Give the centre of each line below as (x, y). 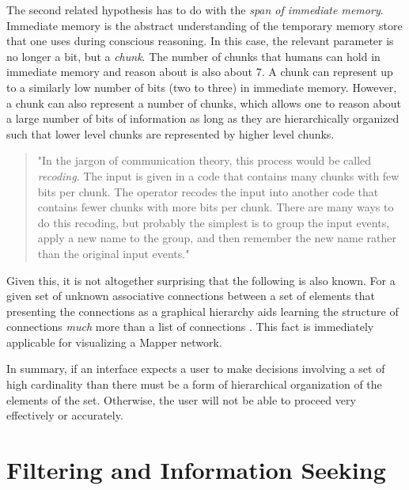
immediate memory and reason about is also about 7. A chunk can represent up (200, 72)
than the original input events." (114, 253)
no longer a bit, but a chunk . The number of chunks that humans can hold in (193, 56)
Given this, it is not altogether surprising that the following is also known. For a (201, 280)
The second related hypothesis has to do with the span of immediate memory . (195, 9)
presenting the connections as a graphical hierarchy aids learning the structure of (203, 311)
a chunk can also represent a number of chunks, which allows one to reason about (204, 103)
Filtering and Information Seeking (196, 470)
